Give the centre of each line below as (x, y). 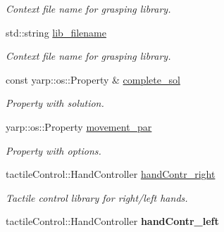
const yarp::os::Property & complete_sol (93, 79)
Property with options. (54, 150)
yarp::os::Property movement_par (79, 126)
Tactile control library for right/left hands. (97, 197)
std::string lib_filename (56, 32)
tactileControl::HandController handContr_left (112, 221)
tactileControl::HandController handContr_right (111, 174)
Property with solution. (55, 103)
